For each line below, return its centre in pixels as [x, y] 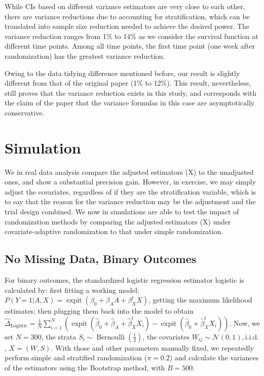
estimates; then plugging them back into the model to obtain [99, 311]
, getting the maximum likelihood [200, 300]
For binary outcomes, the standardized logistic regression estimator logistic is [124, 280]
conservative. [25, 112]
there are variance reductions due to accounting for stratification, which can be [127, 16]
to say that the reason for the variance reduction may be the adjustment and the [130, 201]
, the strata [59, 336]
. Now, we [244, 323]
